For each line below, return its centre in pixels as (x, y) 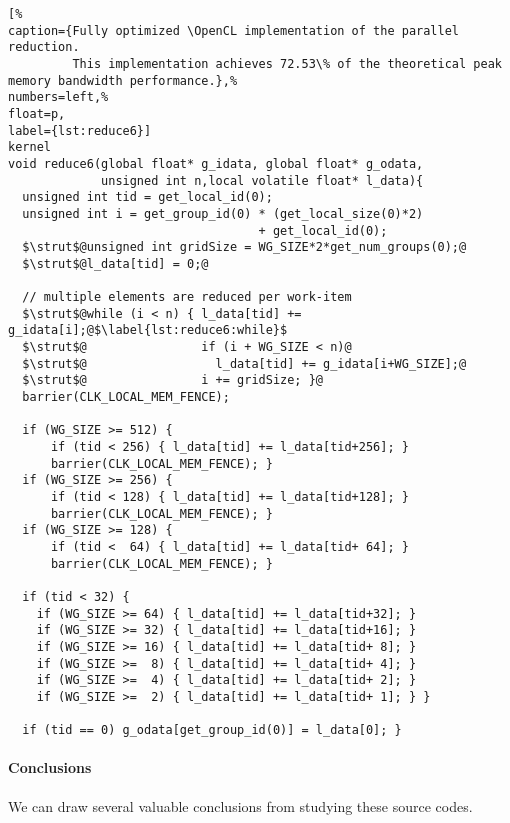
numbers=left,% (58, 97)
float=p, (37, 113)
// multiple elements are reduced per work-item (187, 297)
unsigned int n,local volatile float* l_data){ (262, 180)
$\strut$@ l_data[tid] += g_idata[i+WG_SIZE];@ (244, 363)
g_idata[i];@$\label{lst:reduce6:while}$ (148, 330)
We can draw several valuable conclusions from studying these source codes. (240, 805)
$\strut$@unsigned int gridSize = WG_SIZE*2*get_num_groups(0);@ (244, 247)
